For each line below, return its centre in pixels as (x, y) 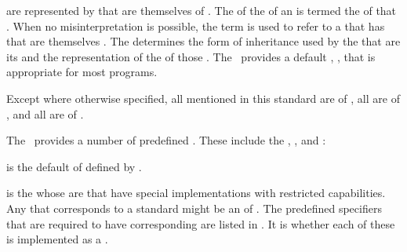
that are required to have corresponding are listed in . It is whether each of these (201, 223)
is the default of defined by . (74, 166)
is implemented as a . (57, 239)
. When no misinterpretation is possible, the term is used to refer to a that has (196, 26)
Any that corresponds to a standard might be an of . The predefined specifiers (194, 208)
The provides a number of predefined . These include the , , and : (166, 140)
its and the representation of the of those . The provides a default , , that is (191, 56)
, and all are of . (45, 113)
